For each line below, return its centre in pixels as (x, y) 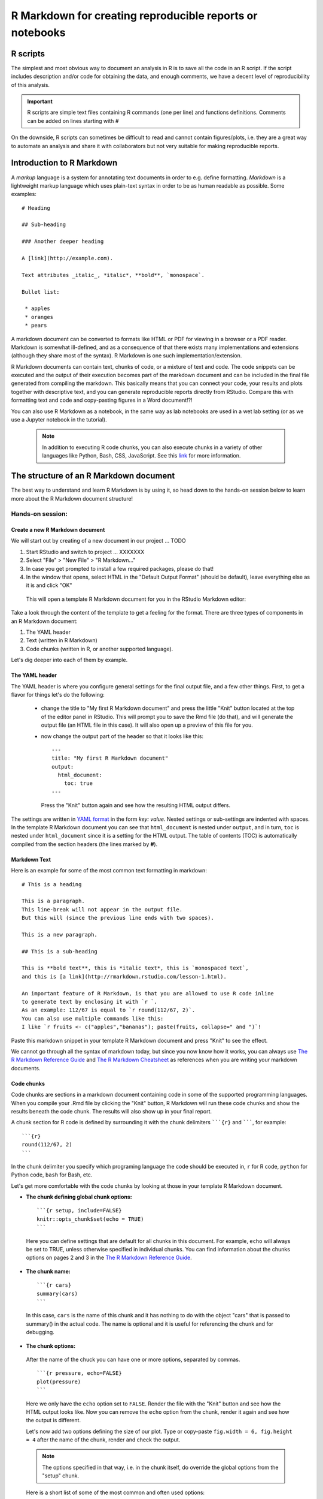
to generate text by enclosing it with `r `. (90, 1002)
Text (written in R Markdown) (62, 640)
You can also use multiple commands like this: (93, 1018)
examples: (24, 194)
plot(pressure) (59, 1381)
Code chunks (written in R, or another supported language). (100, 649)
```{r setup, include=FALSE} (79, 1211)
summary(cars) (57, 1293)
